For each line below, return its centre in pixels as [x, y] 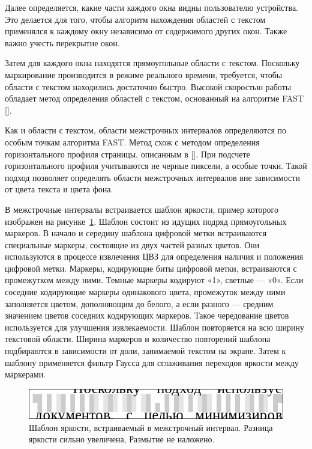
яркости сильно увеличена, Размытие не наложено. [122, 439]
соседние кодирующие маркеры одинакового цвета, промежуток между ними [145, 292]
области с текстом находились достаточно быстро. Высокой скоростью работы [148, 86]
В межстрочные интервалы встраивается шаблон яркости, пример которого [142, 209]
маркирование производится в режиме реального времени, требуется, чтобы [144, 74]
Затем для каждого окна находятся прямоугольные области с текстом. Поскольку [152, 63]
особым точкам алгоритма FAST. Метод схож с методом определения [132, 142]
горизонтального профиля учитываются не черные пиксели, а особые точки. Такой [156, 166]
